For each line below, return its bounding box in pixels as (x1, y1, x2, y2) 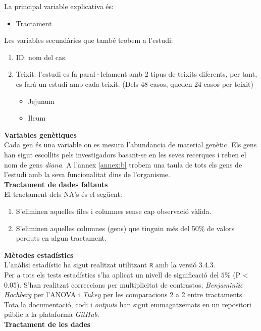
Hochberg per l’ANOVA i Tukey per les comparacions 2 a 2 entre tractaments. (4, 289, 244, 300)
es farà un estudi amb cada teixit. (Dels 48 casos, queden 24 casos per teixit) (16, 78, 253, 89)
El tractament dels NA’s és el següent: (4, 189, 122, 199)
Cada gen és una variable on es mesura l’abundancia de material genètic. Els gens (4, 139, 257, 150)
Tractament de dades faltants (4, 179, 108, 189)
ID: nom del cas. (16, 51, 67, 62)
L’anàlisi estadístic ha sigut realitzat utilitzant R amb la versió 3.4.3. (4, 259, 216, 270)
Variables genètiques (4, 129, 77, 140)
